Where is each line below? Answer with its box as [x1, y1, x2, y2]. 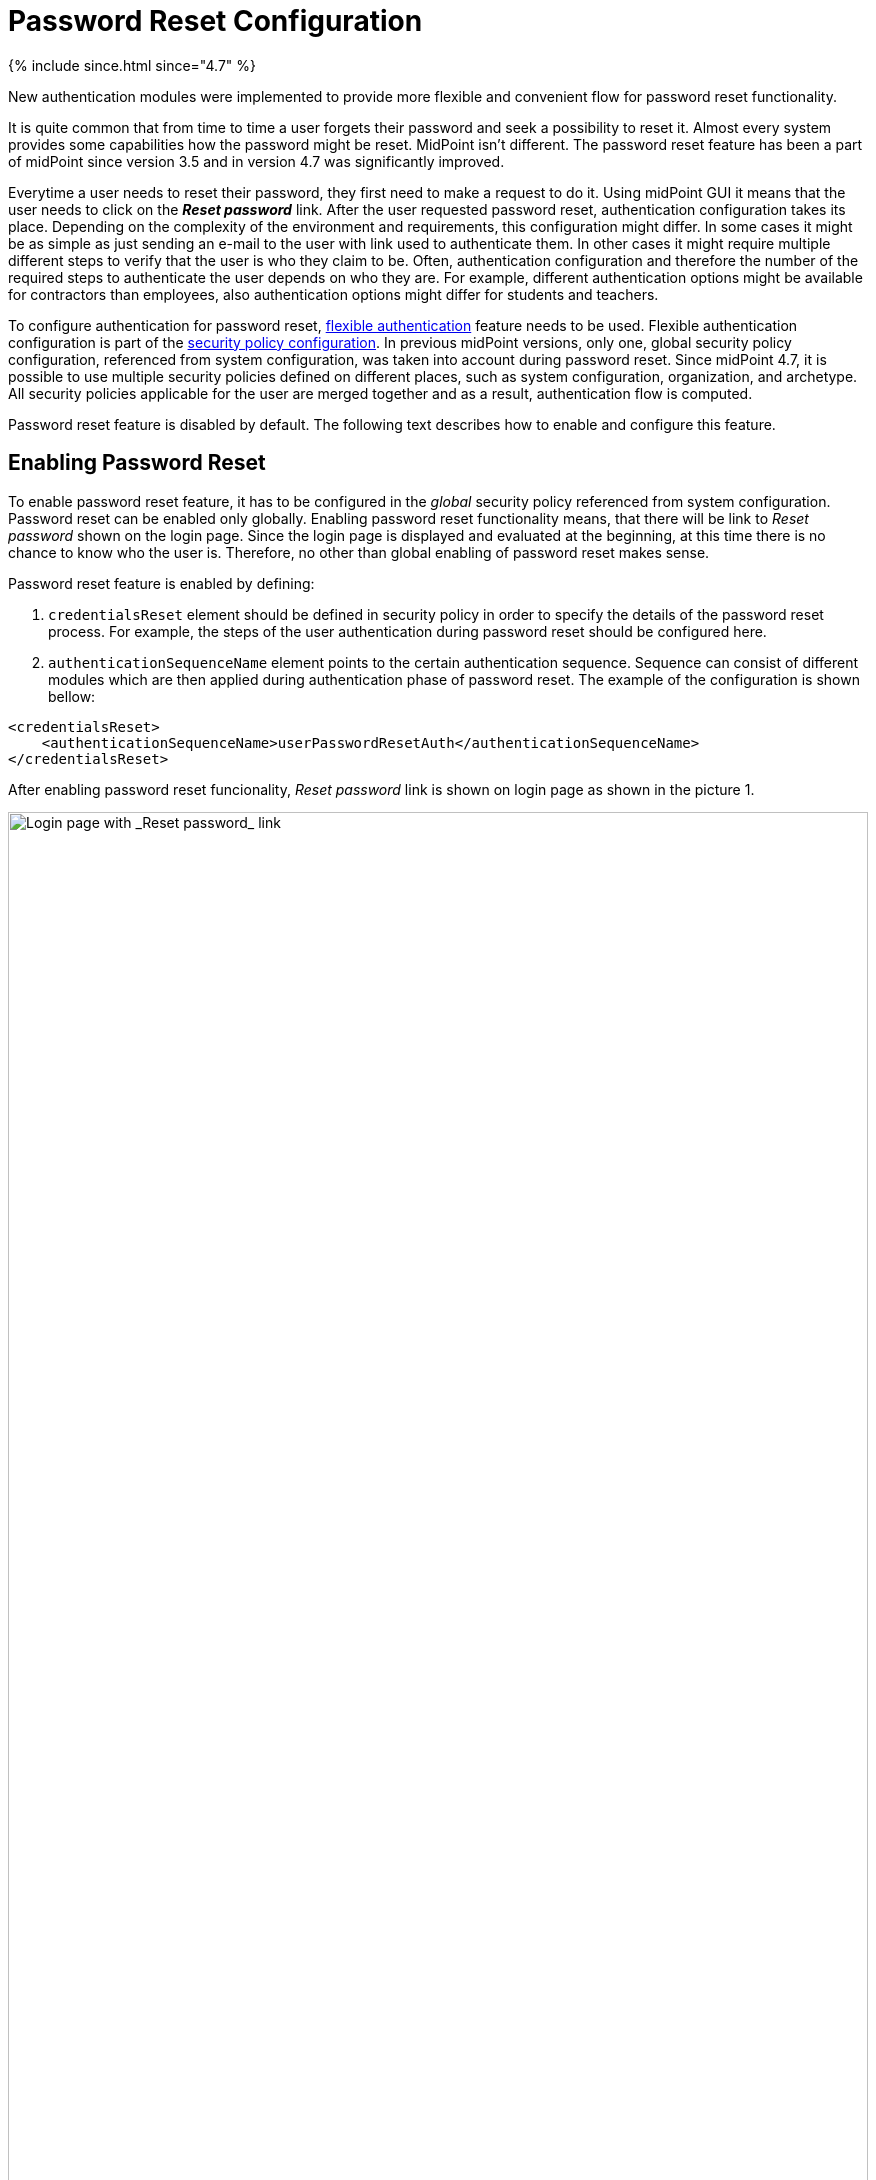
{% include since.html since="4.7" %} [8, 56, 256, 74]
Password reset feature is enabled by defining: [8, 574, 315, 592]
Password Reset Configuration [8, 4, 423, 38]
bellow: [48, 687, 96, 705]
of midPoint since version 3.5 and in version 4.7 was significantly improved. [8, 152, 505, 170]
